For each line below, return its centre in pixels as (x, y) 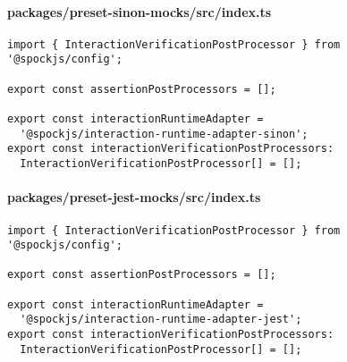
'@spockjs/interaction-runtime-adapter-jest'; (161, 320)
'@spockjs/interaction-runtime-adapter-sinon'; (164, 134)
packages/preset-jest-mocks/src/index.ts (134, 197)
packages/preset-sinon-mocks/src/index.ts (140, 11)
